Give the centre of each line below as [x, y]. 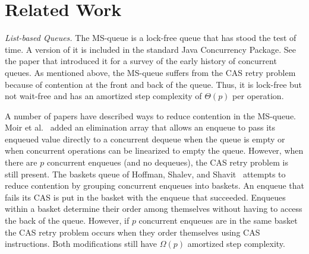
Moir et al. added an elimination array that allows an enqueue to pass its [140, 127]
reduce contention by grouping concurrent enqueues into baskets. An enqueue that [155, 185]
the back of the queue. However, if [67, 220]
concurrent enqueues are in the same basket [218, 220]
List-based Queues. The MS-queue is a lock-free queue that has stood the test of [151, 38]
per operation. [258, 96]
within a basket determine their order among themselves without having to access [154, 209]
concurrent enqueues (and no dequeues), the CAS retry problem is [167, 162]
